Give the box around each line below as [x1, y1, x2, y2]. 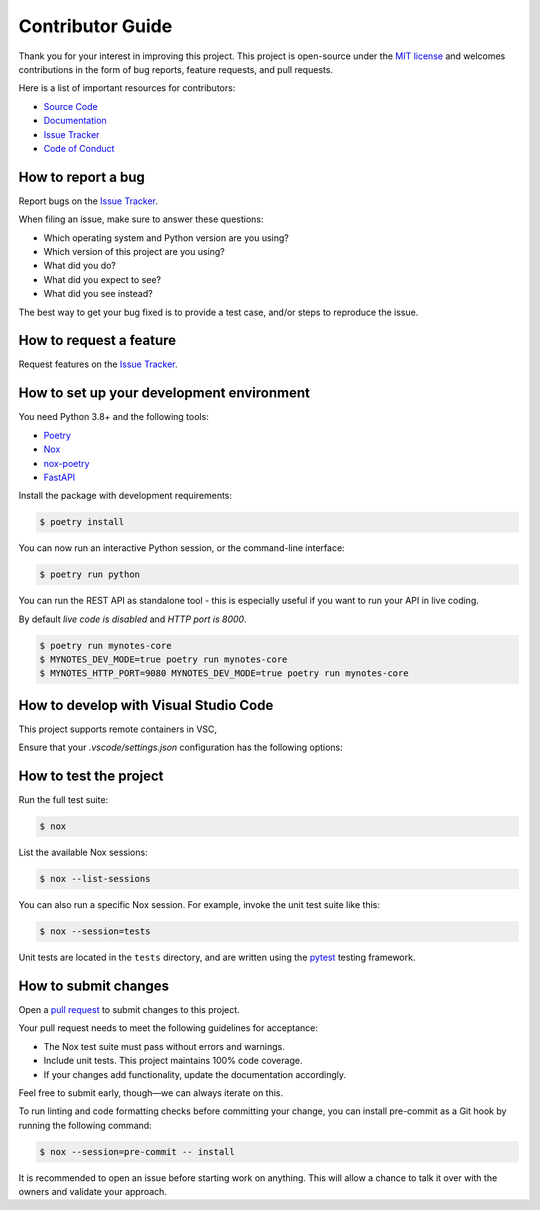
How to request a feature [18, 332, 177, 349]
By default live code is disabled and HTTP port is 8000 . [18, 613, 247, 625]
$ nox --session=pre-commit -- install [39, 1146, 235, 1157]
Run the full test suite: [18, 794, 109, 806]
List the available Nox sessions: [18, 846, 149, 859]
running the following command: [18, 1119, 152, 1131]
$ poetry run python [39, 569, 140, 580]
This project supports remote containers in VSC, [18, 723, 218, 735]
